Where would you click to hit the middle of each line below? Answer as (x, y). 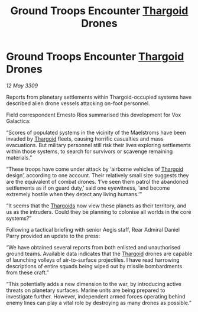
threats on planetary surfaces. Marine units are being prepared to (86, 290)
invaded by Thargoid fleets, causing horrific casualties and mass (85, 139)
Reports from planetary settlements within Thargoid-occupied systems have (99, 97)
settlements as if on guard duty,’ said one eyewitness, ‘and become (88, 188)
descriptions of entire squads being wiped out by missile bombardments (94, 266)
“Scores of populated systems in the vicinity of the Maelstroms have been (96, 132)
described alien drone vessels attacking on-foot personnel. (78, 103)
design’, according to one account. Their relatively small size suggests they (98, 175)
